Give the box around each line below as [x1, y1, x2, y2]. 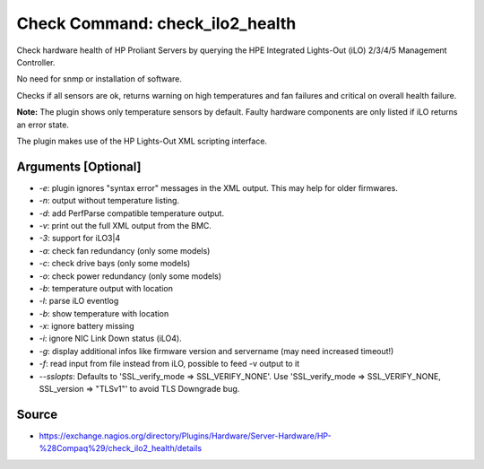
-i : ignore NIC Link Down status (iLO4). [39, 333, 183, 344]
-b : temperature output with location [39, 282, 174, 293]
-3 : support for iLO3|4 [39, 233, 121, 244]
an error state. [16, 119, 69, 130]
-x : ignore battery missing [39, 321, 134, 332]
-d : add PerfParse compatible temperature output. [39, 207, 224, 219]
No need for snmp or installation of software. [16, 74, 183, 84]
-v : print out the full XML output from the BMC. [39, 220, 212, 230]
